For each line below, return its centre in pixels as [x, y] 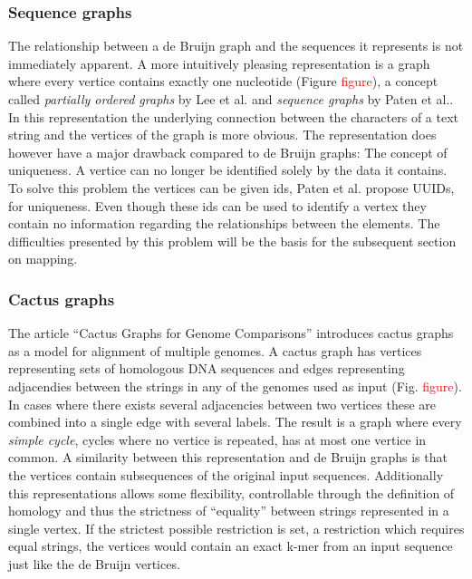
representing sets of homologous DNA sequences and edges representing [207, 368]
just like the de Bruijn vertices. [94, 563]
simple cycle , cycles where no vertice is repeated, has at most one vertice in [217, 439]
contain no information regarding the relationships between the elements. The [224, 223]
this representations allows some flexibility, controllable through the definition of [231, 492]
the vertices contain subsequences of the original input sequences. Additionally [226, 474]
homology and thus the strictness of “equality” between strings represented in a [229, 511]
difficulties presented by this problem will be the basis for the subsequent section [232, 241]
